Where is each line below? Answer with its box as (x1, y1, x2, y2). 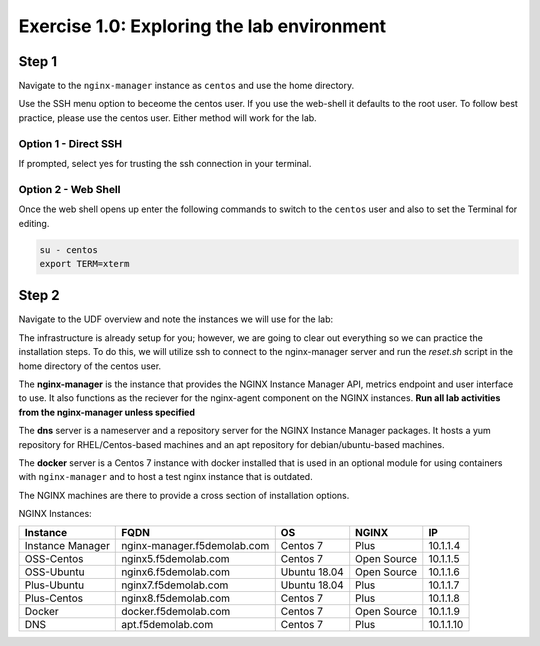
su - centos (39, 244, 99, 255)
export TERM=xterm (39, 258, 130, 269)
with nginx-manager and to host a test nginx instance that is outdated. (18, 471, 314, 483)
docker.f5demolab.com (121, 605, 231, 619)
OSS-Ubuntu (24, 565, 85, 579)
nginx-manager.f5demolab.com (121, 539, 270, 553)
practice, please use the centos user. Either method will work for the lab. (18, 111, 317, 124)
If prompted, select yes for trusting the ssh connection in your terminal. (18, 157, 312, 169)
